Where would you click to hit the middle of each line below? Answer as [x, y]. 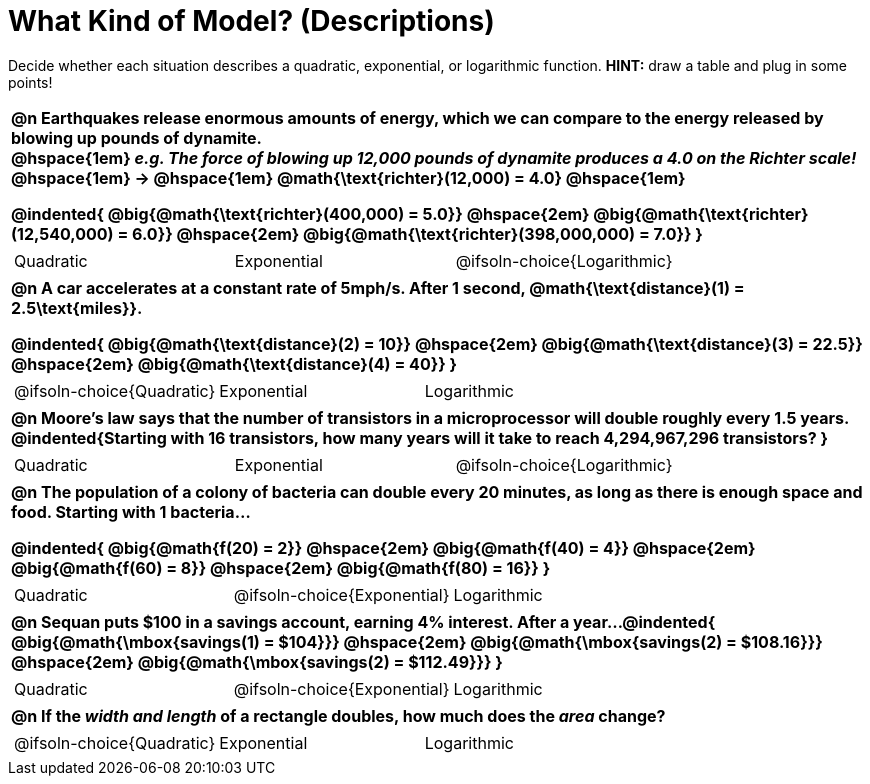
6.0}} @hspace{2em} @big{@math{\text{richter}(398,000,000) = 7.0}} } [417, 233]
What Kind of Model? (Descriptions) [251, 21]
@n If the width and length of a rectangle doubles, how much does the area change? [338, 715]
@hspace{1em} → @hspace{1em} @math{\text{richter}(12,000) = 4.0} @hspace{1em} [348, 177]
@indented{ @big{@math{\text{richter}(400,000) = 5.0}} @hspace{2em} [300, 213]
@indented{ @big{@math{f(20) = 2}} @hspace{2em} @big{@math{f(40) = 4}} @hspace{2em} [383, 547]
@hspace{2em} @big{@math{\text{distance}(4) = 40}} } [234, 363]
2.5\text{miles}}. [77, 307]
